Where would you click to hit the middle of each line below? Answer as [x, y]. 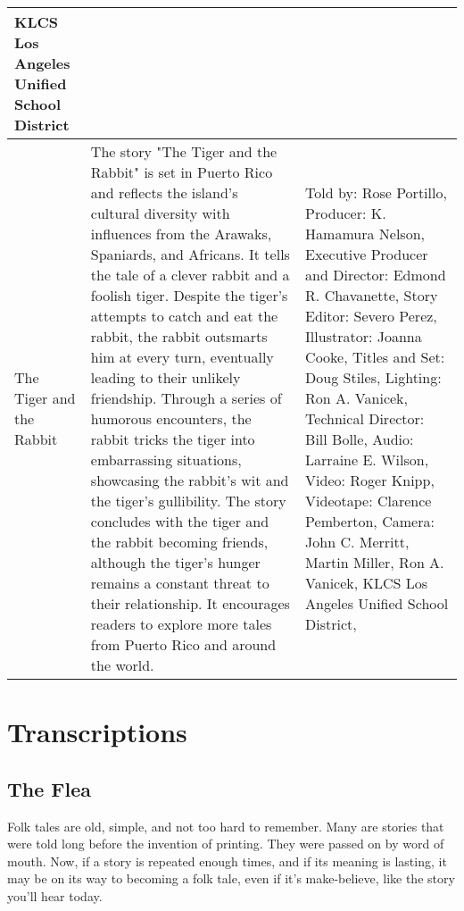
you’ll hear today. [55, 895]
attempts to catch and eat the [184, 316]
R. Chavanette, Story [372, 295]
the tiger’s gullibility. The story [188, 501]
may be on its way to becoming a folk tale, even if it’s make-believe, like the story [231, 878]
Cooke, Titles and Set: [375, 357]
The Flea [50, 788]
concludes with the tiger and [180, 521]
